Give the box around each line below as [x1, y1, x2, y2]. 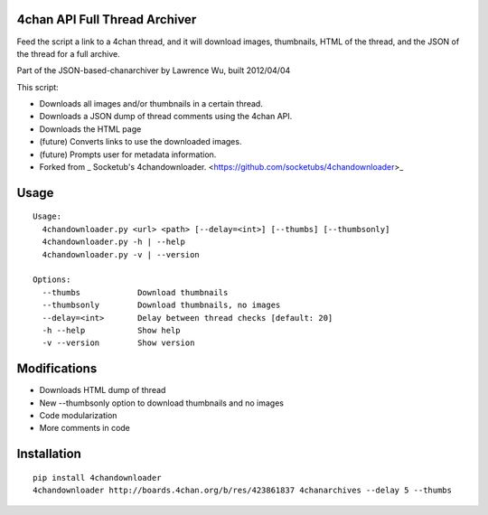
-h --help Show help [42, 325, 181, 335]
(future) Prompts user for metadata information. [39, 149, 217, 160]
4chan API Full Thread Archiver [16, 12, 197, 27]
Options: [33, 275, 71, 285]
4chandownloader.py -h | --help [42, 237, 185, 248]
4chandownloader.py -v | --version [42, 249, 201, 259]
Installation [16, 446, 81, 462]
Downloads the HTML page [39, 123, 142, 135]
